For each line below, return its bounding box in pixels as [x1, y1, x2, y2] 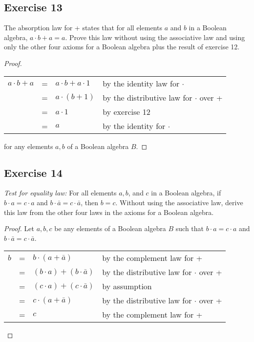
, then [81, 197, 99, 207]
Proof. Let [4, 223, 34, 234]
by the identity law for [103, 77, 180, 89]
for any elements [4, 141, 53, 151]
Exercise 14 [4, 165, 63, 180]
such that [175, 223, 204, 234]
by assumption [102, 280, 152, 292]
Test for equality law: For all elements [4, 188, 117, 198]
